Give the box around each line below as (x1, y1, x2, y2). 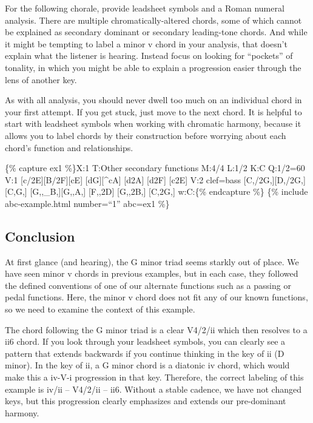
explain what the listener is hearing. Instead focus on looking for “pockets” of (5, 49, 293, 62)
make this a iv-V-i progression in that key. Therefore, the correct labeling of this (5, 371, 304, 384)
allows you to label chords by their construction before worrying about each (5, 129, 286, 141)
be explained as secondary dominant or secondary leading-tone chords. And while (5, 25, 308, 38)
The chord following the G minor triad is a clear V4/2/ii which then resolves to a (5, 323, 308, 336)
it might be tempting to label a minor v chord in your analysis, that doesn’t (5, 37, 288, 50)
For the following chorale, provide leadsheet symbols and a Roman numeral (5, 2, 284, 14)
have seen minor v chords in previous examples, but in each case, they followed (5, 267, 298, 280)
